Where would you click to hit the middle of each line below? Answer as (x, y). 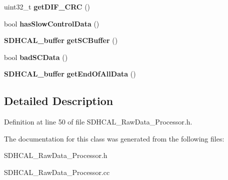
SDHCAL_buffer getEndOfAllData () (70, 74)
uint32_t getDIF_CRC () (47, 6)
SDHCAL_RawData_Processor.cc (57, 172)
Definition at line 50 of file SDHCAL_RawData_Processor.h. (98, 122)
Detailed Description (59, 101)
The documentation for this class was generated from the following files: (114, 138)
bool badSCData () (36, 57)
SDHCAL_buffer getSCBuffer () (61, 40)
